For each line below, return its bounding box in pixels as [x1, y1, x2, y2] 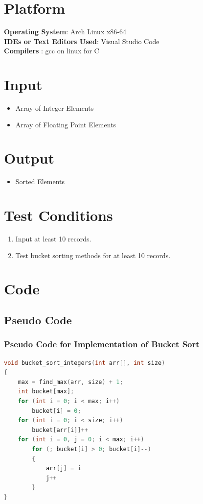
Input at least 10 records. [15, 234, 91, 244]
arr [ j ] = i [45, 465, 81, 472]
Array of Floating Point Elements [15, 119, 116, 129]
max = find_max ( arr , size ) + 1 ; [18, 378, 123, 385]
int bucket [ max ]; [18, 388, 74, 395]
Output [4, 148, 54, 168]
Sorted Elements [15, 176, 65, 187]
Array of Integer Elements [15, 103, 94, 113]
